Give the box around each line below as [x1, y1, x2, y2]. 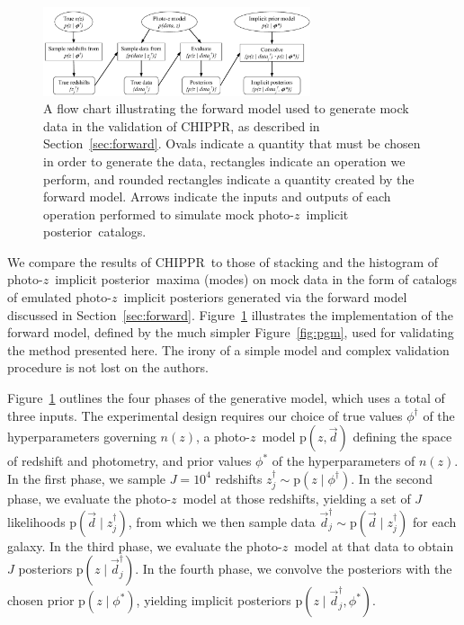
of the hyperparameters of [272, 451, 415, 470]
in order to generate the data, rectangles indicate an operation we [43, 151, 406, 170]
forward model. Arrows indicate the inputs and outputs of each [43, 187, 391, 206]
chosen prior [7, 591, 75, 610]
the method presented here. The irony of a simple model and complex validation [7, 340, 450, 359]
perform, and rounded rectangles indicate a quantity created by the [43, 169, 415, 188]
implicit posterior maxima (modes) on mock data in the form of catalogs [55, 270, 457, 289]
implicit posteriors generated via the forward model [123, 288, 407, 307]
